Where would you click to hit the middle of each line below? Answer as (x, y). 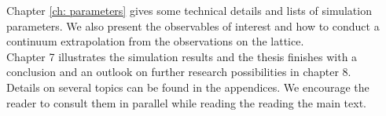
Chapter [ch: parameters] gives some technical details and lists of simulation (189, 10)
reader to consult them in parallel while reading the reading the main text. (187, 102)
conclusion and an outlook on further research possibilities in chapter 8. (179, 72)
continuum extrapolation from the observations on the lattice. (155, 41)
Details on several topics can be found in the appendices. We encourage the (188, 87)
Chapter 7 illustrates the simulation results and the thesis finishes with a (182, 56)
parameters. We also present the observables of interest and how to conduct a (193, 25)
